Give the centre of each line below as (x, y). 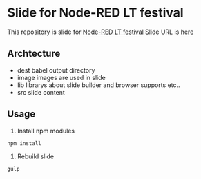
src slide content (41, 92)
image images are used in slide (61, 77)
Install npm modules (46, 131)
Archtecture (34, 54)
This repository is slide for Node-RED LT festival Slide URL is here (100, 32)
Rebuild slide (35, 156)
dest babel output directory (56, 70)
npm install (24, 143)
